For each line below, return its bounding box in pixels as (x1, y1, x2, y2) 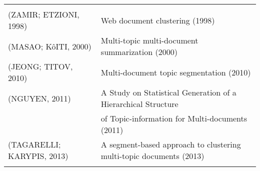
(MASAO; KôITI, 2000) (8, 40, 91, 52)
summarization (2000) (100, 46, 177, 57)
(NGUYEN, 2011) (8, 92, 71, 104)
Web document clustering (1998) (100, 14, 215, 26)
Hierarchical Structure (100, 98, 178, 109)
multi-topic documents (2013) (100, 150, 204, 161)
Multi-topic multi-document (100, 34, 198, 46)
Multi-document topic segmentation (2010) (100, 66, 251, 78)
